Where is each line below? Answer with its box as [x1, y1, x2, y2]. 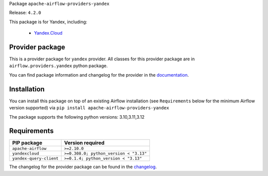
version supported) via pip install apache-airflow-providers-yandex [9, 105, 169, 111]
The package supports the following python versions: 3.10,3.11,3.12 [9, 114, 145, 120]
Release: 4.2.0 [9, 10, 42, 16]
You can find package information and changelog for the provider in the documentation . [9, 72, 189, 78]
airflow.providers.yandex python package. [9, 63, 108, 69]
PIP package [12, 139, 42, 146]
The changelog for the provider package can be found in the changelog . [9, 164, 157, 170]
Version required [64, 139, 105, 146]
